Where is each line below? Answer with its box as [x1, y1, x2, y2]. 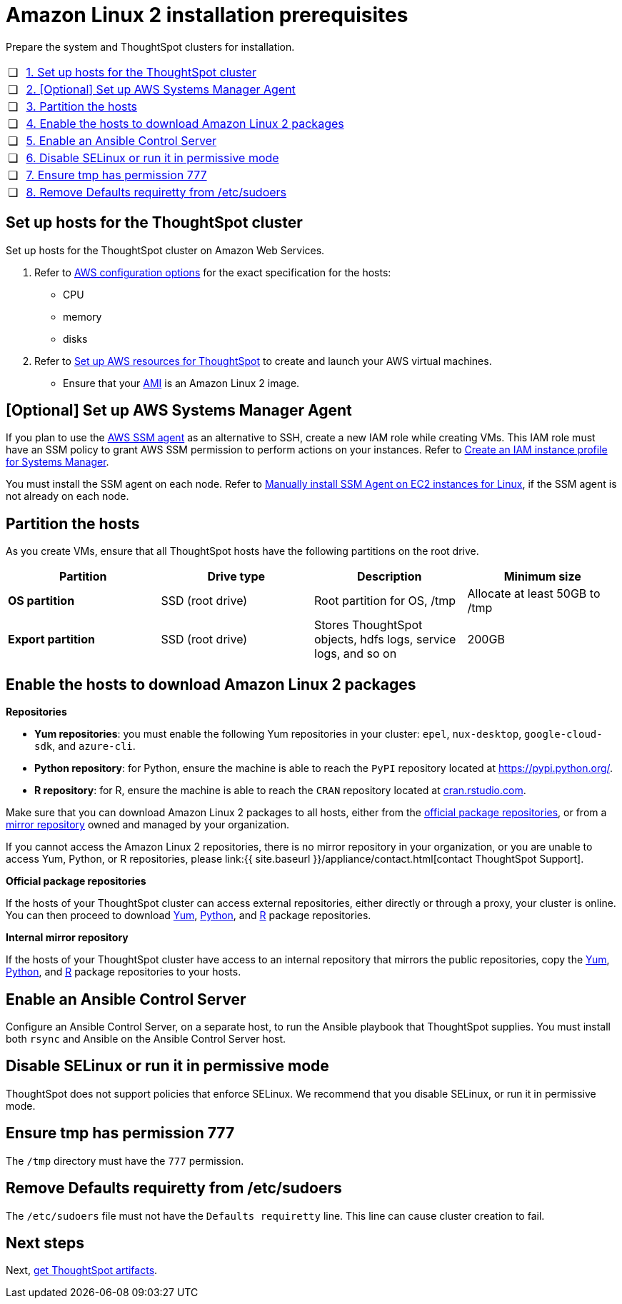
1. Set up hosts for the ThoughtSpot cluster [26, 64, 256, 79]
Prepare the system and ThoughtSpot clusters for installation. [6, 40, 295, 53]
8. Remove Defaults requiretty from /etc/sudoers [26, 184, 287, 199]
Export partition [8, 632, 95, 647]
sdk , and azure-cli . [34, 740, 136, 753]
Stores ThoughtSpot [314, 618, 423, 633]
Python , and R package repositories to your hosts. [6, 966, 241, 978]
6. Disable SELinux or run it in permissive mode [26, 150, 279, 165]
